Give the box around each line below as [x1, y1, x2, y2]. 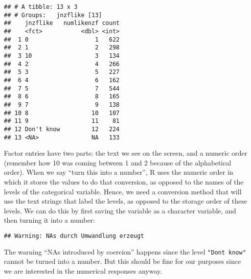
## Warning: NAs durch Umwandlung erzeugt [4, 232, 144, 239]
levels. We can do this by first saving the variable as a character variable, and [4, 205, 236, 215]
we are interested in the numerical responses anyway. [4, 265, 162, 276]
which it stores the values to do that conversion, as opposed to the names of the [4, 176, 244, 186]
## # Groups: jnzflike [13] [4, 11, 102, 19]
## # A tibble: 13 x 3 [4, 3, 78, 10]
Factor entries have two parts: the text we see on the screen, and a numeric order [4, 148, 248, 158]
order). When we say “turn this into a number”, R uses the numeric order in [4, 167, 233, 177]
